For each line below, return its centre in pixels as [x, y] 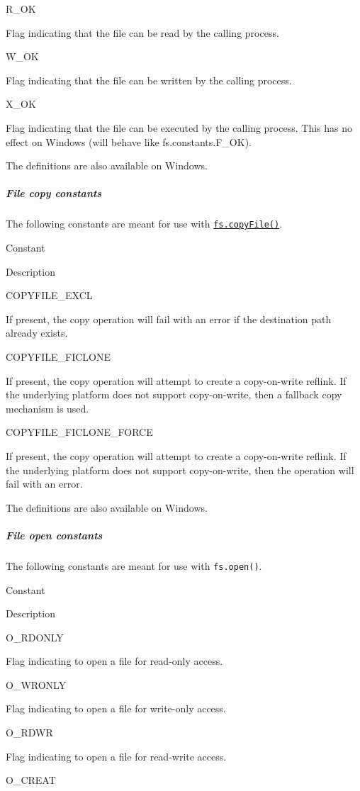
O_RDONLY [35, 637]
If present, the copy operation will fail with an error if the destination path [169, 319]
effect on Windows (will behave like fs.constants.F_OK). [129, 141]
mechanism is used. [47, 408]
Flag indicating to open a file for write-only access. [116, 708]
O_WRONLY [36, 684]
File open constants [54, 535]
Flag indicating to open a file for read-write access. [116, 756]
